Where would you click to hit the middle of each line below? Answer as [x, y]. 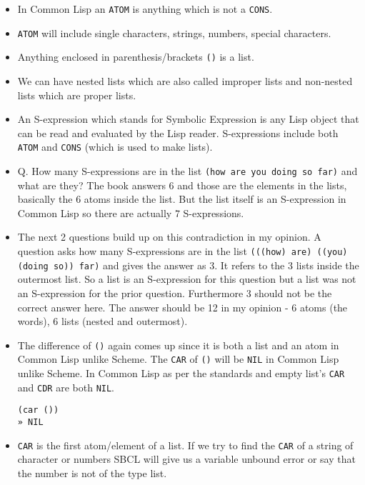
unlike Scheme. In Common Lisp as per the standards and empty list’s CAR [181, 373]
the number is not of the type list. [92, 472]
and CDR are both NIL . [66, 387]
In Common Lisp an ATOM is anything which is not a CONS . [145, 9]
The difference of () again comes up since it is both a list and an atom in [178, 345]
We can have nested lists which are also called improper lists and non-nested [185, 80]
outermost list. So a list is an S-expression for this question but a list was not [187, 279]
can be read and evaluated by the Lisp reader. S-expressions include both [178, 132]
